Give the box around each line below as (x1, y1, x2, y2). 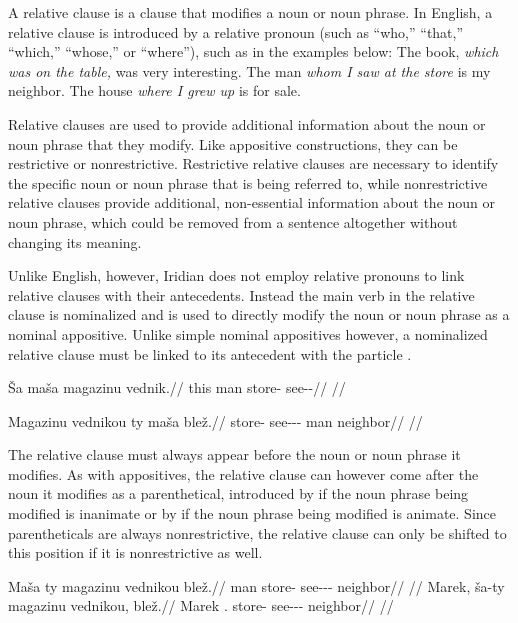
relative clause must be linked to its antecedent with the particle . (8, 343, 412, 364)
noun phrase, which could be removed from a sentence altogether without (8, 211, 458, 232)
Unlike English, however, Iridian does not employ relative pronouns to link (8, 265, 465, 286)
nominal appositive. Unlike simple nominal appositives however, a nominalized (8, 323, 488, 344)
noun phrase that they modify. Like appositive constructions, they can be (8, 133, 458, 154)
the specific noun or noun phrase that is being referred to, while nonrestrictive (8, 172, 488, 193)
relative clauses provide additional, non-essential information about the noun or (8, 192, 496, 213)
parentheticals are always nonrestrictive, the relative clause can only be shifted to (8, 522, 507, 543)
